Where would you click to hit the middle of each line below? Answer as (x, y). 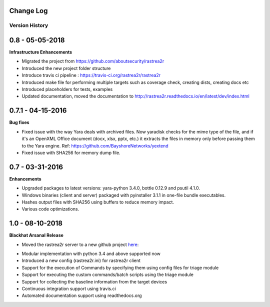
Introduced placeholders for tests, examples (67, 89)
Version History (29, 25)
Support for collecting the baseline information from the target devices (94, 281)
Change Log (28, 11)
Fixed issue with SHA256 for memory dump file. (71, 152)
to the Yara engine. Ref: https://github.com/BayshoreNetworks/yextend (95, 145)
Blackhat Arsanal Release (36, 235)
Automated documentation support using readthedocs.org (82, 295)
